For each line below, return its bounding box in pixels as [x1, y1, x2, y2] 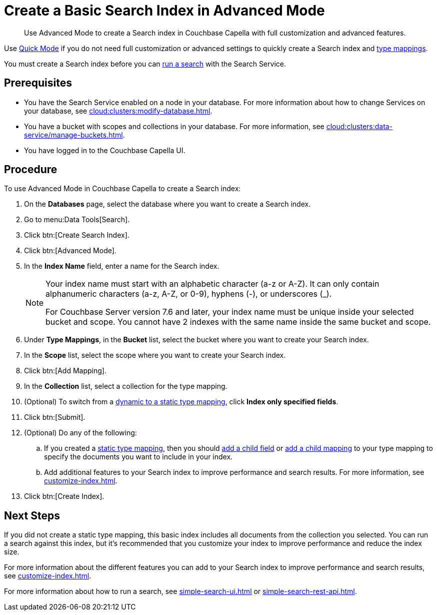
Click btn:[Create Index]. [24, 492, 104, 501]
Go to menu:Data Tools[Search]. [24, 215, 130, 224]
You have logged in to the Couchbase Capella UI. [24, 146, 185, 155]
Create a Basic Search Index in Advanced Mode [4, 2, 325, 19]
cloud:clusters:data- [326, 122, 393, 131]
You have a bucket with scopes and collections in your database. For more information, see [24, 122, 324, 131]
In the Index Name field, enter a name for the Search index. [24, 262, 219, 271]
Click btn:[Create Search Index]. [24, 231, 129, 240]
